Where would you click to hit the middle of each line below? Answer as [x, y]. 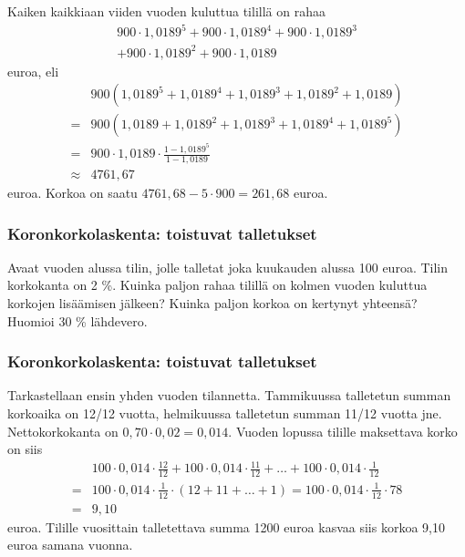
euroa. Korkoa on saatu [72, 193]
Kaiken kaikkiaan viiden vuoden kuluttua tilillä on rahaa [166, 11]
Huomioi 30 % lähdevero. [77, 320]
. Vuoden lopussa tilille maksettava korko [343, 431]
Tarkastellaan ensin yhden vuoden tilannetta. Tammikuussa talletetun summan [229, 395]
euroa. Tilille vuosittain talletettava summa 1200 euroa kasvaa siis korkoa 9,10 [226, 526]
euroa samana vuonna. [70, 545]
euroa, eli [33, 71]
